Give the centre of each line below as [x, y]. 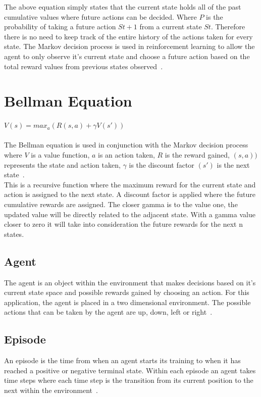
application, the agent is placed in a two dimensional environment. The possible [127, 302]
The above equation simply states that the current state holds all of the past [123, 7]
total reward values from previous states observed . [84, 66]
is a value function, [60, 155]
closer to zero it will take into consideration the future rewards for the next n [123, 224]
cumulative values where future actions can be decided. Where [100, 16]
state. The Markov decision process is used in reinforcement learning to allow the [129, 46]
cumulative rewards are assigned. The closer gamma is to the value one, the [121, 204]
